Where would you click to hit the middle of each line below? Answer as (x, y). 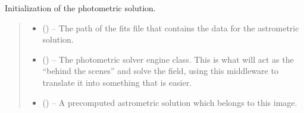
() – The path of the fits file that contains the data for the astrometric (171, 28)
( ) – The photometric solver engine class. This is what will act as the (168, 59)
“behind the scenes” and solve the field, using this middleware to (160, 71)
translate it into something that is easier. (117, 82)
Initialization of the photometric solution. (80, 8)
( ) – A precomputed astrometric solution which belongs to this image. (170, 102)
